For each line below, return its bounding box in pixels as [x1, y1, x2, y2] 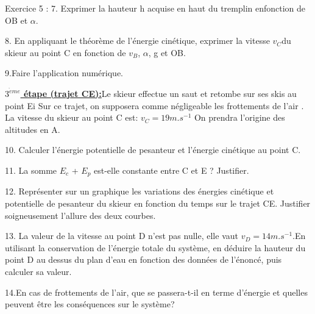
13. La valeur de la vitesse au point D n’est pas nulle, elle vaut [5, 229, 238, 242]
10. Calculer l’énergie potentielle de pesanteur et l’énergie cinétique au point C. [5, 143, 301, 156]
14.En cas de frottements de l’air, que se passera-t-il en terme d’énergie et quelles [5, 285, 308, 298]
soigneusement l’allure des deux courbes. [5, 209, 156, 221]
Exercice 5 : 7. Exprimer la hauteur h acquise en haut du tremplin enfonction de [5, 2, 306, 14]
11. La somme [5, 164, 57, 176]
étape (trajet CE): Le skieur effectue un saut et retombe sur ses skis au [23, 87, 297, 100]
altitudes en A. [5, 123, 60, 135]
